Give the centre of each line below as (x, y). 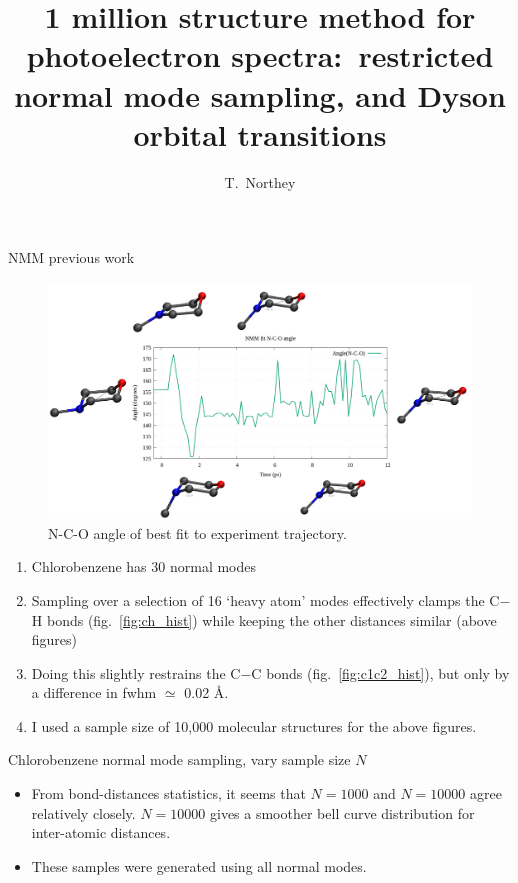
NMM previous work (71, 257)
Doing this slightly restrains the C (136, 672)
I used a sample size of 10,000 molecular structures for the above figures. (254, 725)
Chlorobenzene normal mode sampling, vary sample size (179, 759)
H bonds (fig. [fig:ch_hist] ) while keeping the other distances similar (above (264, 619)
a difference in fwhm (94, 692)
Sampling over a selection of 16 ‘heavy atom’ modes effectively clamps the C (265, 599)
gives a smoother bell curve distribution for (342, 812)
